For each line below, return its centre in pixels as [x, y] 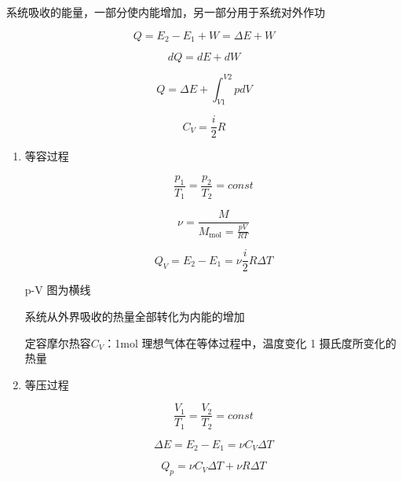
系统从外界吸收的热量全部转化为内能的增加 [135, 316]
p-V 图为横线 [58, 290]
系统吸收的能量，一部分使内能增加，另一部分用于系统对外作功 [166, 12]
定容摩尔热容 [58, 342]
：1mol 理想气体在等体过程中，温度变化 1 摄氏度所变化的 [250, 342]
